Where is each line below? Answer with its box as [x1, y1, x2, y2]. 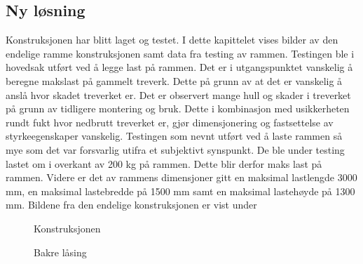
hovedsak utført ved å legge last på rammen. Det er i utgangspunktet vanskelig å [6, 60, 353, 74]
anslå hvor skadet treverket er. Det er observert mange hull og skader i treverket [6, 87, 351, 102]
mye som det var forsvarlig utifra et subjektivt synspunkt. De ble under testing [6, 142, 345, 157]
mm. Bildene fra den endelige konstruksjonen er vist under [6, 197, 257, 212]
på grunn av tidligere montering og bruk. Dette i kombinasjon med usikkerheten [6, 101, 350, 116]
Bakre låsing [34, 244, 87, 259]
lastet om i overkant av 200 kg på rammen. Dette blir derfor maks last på [6, 156, 322, 171]
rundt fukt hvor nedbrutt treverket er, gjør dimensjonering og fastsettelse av [6, 114, 334, 129]
